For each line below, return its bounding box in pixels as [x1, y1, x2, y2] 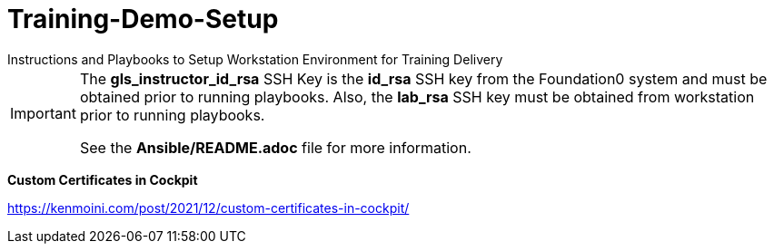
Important [10, 103, 76, 122]
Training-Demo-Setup [7, 4, 279, 34]
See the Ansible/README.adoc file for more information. [79, 138, 471, 157]
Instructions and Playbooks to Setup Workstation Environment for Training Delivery [7, 51, 503, 67]
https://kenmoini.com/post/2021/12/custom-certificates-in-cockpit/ [7, 199, 410, 216]
